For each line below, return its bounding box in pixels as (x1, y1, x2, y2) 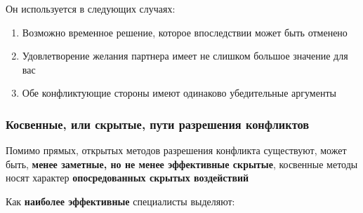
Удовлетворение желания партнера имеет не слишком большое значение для (22, 48, 348, 63)
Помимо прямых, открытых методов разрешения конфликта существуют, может (6, 143, 347, 158)
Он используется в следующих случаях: (6, 1, 176, 15)
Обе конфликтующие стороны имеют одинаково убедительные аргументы (22, 85, 336, 100)
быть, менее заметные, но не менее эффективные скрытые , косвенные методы (6, 156, 358, 171)
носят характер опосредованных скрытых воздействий (6, 170, 249, 185)
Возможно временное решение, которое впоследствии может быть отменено (22, 25, 348, 39)
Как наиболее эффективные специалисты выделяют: (6, 193, 235, 208)
